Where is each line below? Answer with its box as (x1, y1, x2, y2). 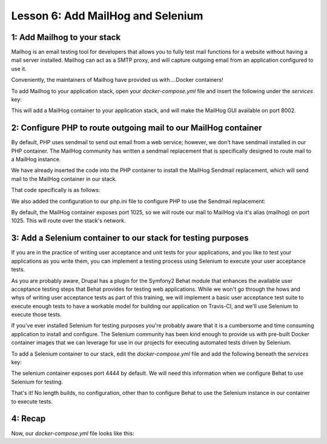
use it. (11, 65, 27, 72)
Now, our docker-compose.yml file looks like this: (11, 429, 134, 437)
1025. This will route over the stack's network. (11, 217, 126, 224)
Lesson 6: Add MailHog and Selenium (11, 9, 203, 22)
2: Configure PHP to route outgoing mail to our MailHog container (11, 123, 263, 133)
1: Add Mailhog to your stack (11, 32, 121, 42)
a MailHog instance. (11, 156, 61, 163)
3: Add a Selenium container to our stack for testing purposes (11, 233, 249, 244)
